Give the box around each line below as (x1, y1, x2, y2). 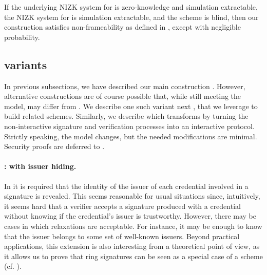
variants (4, 56, 47, 72)
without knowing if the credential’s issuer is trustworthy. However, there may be (4, 210, 256, 221)
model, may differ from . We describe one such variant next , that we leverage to (4, 100, 258, 111)
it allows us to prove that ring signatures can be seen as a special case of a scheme (4, 250, 263, 261)
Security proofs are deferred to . (4, 141, 105, 152)
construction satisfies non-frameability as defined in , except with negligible (4, 22, 241, 32)
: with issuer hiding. (4, 161, 77, 172)
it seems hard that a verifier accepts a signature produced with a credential (4, 200, 241, 211)
